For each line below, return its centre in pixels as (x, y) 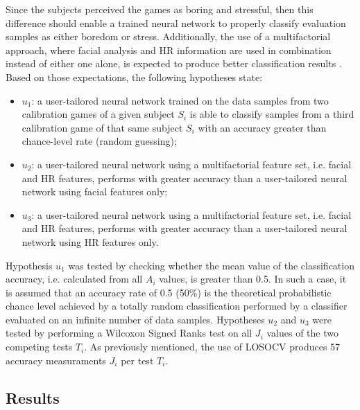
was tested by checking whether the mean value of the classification (211, 265)
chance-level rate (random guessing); (99, 141)
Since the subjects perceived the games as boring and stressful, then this (160, 9)
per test (137, 360)
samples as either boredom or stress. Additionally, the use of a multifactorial (168, 36)
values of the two (302, 333)
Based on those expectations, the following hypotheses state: (134, 77)
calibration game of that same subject (102, 127)
